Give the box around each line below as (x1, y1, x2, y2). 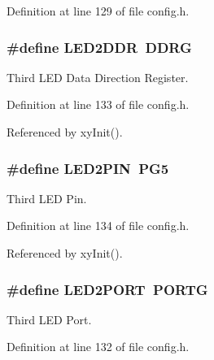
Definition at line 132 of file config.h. (7, 338, 190, 355)
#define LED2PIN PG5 (7, 158, 169, 178)
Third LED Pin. (7, 189, 87, 206)
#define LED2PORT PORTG (7, 279, 208, 299)
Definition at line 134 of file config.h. (7, 217, 190, 234)
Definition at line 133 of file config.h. (7, 96, 190, 113)
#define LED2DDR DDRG (7, 37, 192, 57)
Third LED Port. (7, 310, 92, 327)
